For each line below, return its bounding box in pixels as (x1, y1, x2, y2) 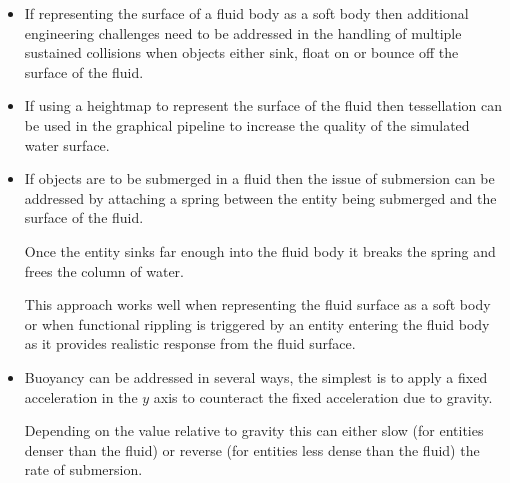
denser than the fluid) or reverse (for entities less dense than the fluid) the (24, 439, 480, 460)
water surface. (24, 134, 110, 155)
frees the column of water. (24, 260, 184, 281)
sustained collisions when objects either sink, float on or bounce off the (24, 42, 459, 63)
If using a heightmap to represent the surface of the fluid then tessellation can (24, 95, 503, 116)
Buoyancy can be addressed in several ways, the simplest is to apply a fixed (24, 366, 488, 387)
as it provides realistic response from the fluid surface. (24, 333, 356, 354)
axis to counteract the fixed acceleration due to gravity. (153, 386, 493, 407)
